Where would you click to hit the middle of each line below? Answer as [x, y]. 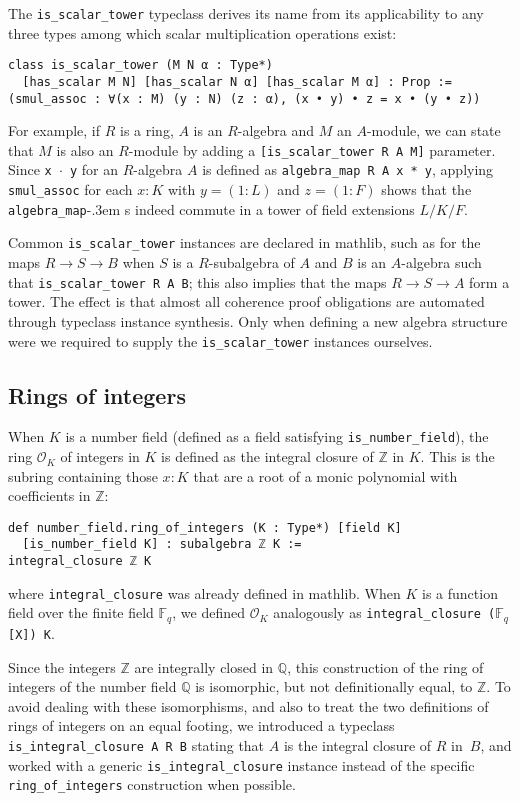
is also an [85, 149]
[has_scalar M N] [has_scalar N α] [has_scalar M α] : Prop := [237, 81]
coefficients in [49, 495]
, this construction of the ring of [385, 666]
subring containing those [83, 475]
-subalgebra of [251, 262]
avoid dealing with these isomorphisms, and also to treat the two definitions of [248, 705]
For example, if [54, 130]
